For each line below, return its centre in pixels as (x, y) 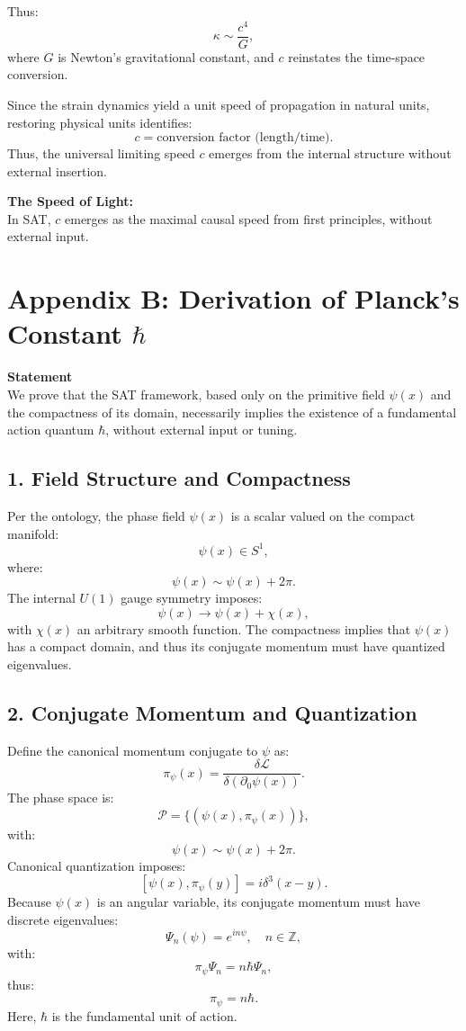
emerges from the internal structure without (330, 153)
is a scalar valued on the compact (323, 515)
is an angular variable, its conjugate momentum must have (259, 902)
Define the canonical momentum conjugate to (133, 750)
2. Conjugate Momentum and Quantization (212, 713)
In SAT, (29, 218)
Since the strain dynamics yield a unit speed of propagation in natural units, (219, 104)
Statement (40, 377)
